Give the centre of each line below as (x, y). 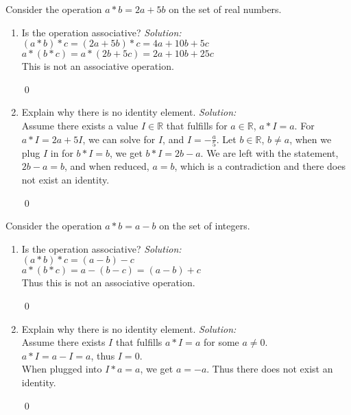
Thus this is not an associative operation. (108, 282)
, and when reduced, (107, 166)
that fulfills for (197, 125)
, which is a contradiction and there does (260, 166)
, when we (311, 139)
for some (221, 342)
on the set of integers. (205, 226)
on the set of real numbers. (225, 9)
